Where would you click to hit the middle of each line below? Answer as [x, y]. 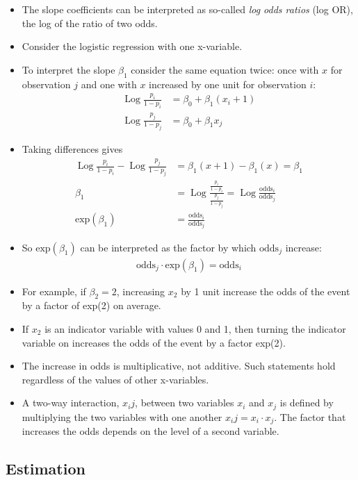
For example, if [54, 291]
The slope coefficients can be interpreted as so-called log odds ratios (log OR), [187, 9]
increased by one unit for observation [228, 84]
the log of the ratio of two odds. [90, 23]
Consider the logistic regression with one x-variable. [132, 46]
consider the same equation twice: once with [225, 69]
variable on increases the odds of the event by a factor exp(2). [154, 342]
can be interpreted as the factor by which [168, 247]
